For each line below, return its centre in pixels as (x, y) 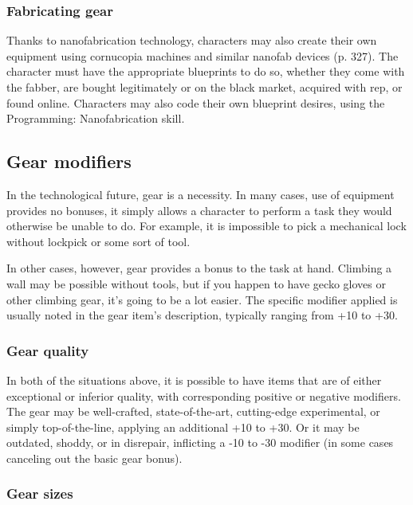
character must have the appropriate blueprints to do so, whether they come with (206, 71)
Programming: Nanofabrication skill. (96, 118)
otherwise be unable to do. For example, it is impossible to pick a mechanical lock (206, 226)
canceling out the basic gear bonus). (94, 458)
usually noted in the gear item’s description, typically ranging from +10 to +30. (202, 315)
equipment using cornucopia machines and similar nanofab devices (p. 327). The (203, 55)
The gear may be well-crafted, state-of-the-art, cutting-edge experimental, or (193, 411)
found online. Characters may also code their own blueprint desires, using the (196, 102)
